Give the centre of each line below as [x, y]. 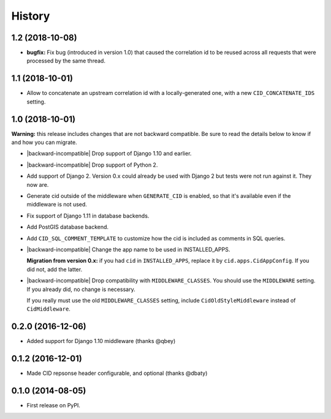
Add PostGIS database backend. [68, 227]
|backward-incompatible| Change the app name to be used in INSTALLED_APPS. [128, 249]
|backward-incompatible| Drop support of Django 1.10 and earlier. [109, 154]
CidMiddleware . [48, 309]
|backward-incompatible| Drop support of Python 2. [92, 165]
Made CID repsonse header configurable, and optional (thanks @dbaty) [117, 373]
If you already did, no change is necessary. [81, 289]
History [31, 16]
